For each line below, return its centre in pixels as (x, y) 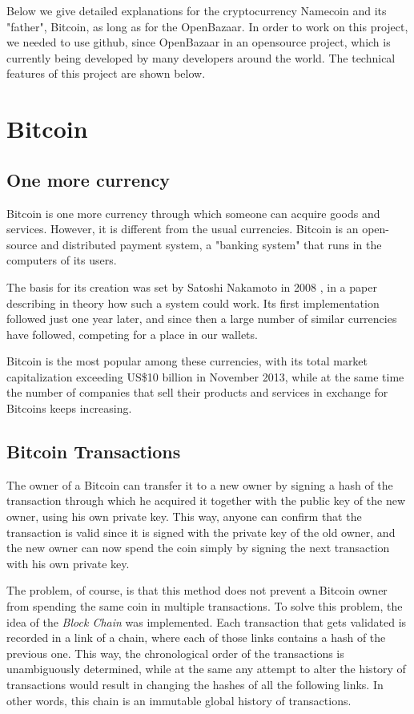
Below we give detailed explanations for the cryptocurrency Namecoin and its (197, 10)
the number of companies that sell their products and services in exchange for (197, 392)
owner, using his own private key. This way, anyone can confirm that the (184, 516)
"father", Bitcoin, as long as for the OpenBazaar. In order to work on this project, (207, 26)
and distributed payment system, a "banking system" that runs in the (211, 244)
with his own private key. (68, 563)
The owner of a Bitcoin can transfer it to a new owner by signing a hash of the (200, 484)
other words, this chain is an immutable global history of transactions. (179, 700)
